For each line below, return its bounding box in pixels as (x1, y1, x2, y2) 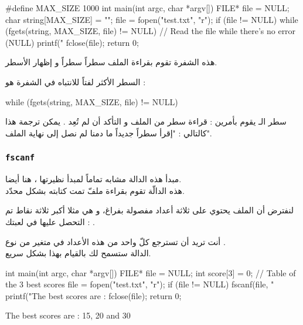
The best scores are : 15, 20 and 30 (5, 309, 131, 321)
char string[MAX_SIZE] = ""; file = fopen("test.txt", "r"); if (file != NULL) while (5, 13, 298, 25)
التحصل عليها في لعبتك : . (5, 215, 95, 227)
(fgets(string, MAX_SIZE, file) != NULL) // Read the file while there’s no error (5, 25, 296, 37)
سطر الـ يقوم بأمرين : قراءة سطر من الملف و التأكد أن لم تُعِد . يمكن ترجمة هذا (5, 115, 287, 128)
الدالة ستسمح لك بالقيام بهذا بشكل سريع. (5, 247, 151, 259)
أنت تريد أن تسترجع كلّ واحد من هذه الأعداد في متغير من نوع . (5, 235, 226, 247)
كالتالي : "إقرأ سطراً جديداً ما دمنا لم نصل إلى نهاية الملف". (5, 126, 212, 139)
